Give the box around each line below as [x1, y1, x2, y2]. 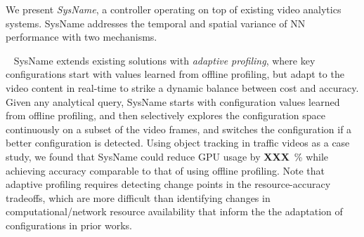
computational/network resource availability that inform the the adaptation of [6, 204, 343, 219]
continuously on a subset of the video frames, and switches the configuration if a [6, 121, 352, 136]
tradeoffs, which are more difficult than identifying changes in [6, 190, 271, 205]
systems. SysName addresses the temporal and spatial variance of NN [6, 15, 306, 30]
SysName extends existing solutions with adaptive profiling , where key [13, 53, 316, 67]
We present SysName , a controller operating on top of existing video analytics [6, 2, 342, 16]
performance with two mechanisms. [6, 29, 157, 44]
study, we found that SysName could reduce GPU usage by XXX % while [6, 149, 329, 163]
